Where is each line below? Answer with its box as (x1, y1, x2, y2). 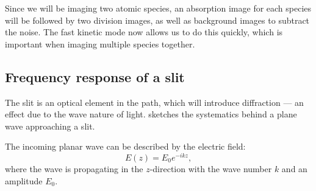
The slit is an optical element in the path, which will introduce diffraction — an (5, 95, 304, 108)
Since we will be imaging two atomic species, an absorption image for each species (5, 2, 312, 14)
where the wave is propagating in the (5, 162, 143, 175)
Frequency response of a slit (5, 67, 185, 86)
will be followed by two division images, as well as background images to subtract (5, 13, 310, 26)
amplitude (5, 174, 43, 187)
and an (281, 162, 307, 175)
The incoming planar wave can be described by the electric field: (5, 140, 246, 153)
